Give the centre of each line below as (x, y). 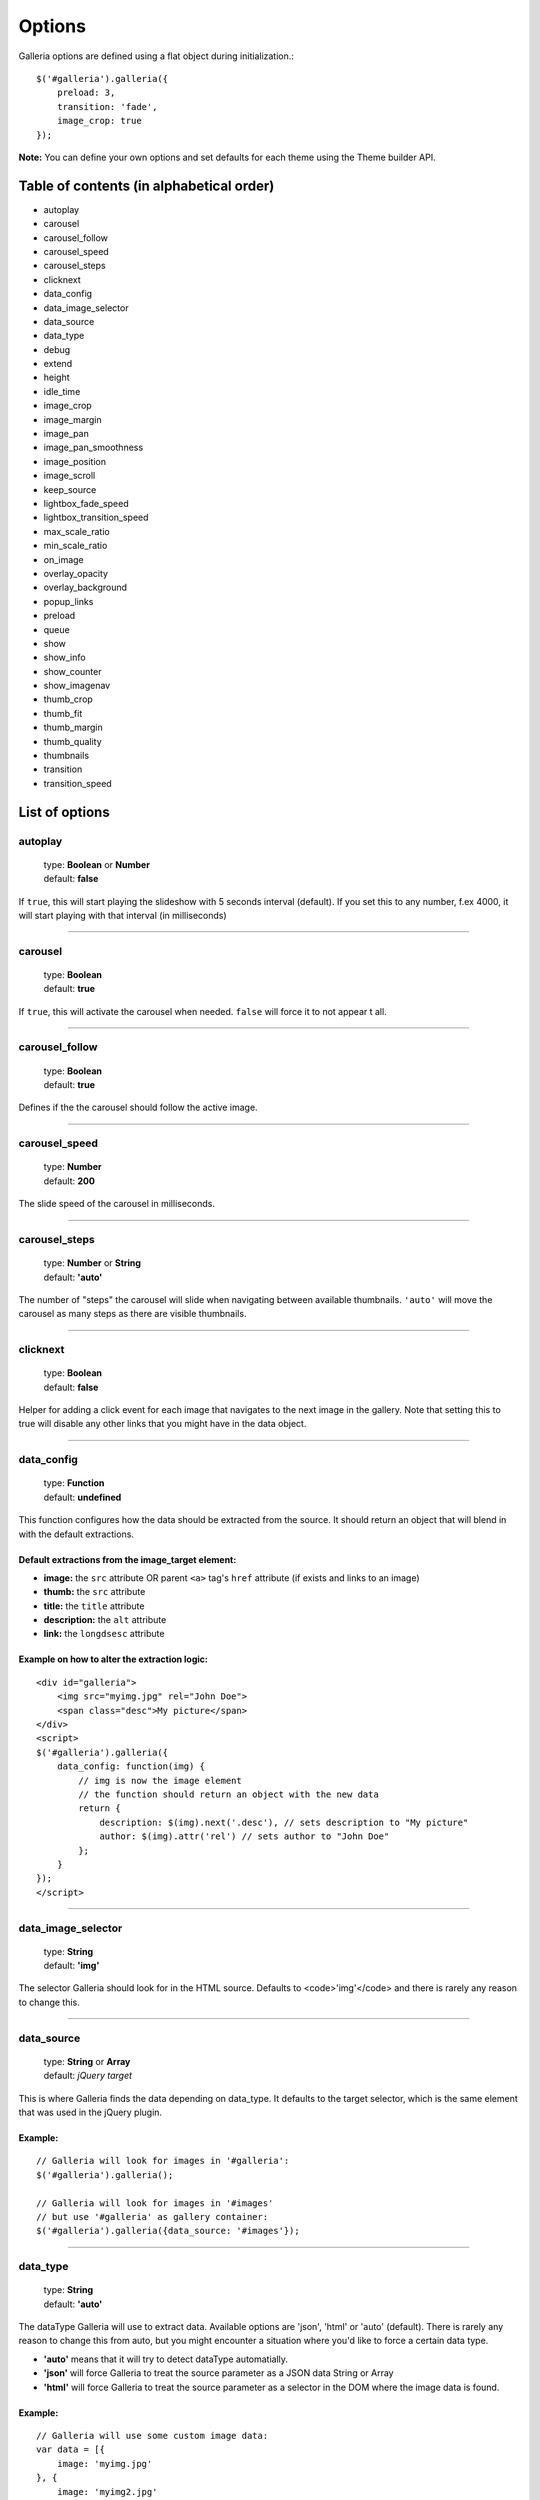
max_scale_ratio (76, 531)
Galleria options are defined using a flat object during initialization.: (156, 56)
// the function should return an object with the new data (228, 1794)
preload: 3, (86, 93)
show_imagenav (77, 686)
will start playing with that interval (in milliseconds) (122, 915)
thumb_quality (72, 741)
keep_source (70, 489)
